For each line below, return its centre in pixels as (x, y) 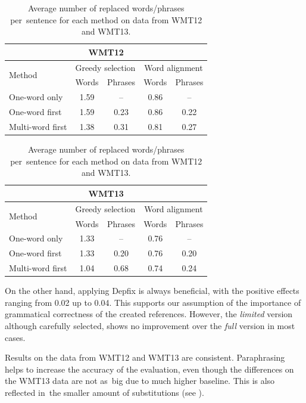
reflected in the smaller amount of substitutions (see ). (104, 392)
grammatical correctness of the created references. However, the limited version (149, 314)
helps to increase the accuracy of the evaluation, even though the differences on (149, 369)
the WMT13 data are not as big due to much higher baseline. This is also (140, 381)
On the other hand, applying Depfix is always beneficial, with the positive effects (152, 291)
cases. (15, 337)
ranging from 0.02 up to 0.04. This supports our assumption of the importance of (153, 302)
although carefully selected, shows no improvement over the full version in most (150, 325)
